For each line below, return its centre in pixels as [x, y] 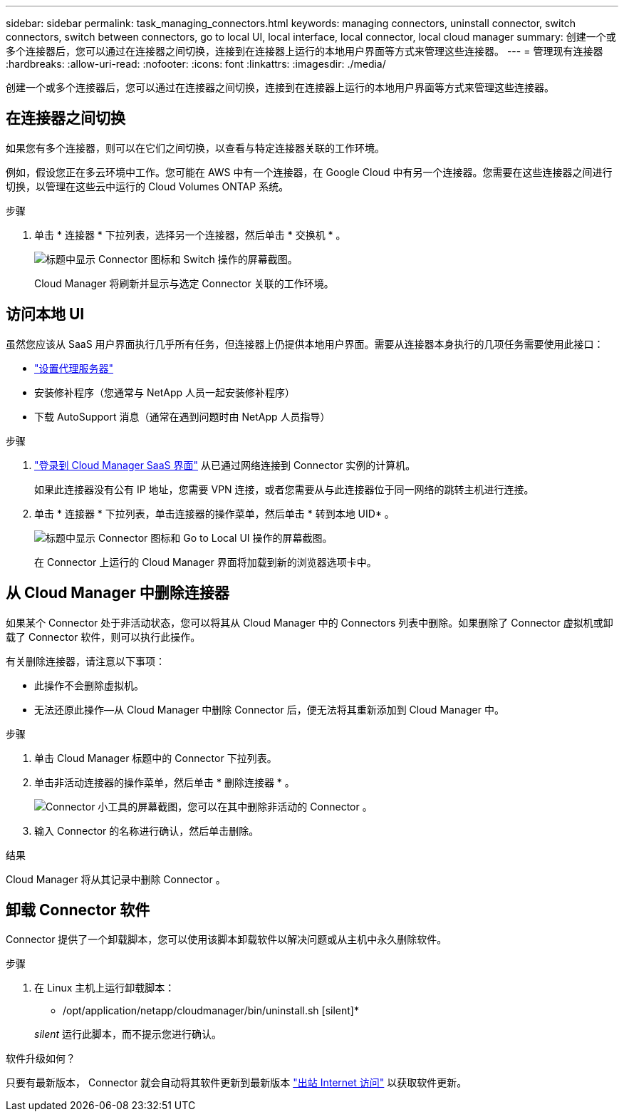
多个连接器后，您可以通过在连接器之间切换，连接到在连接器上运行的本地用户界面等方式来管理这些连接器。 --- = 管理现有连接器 [305, 51]
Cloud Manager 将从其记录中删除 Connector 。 [116, 879]
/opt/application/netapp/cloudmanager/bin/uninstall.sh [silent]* [211, 1011]
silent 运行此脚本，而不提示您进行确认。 [128, 1034]
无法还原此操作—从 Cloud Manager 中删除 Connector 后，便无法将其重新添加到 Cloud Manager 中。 [269, 709]
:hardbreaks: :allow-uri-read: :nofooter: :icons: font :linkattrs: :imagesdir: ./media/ [196, 64]
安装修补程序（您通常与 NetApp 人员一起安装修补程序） [165, 392]
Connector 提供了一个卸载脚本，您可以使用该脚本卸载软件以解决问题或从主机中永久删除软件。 [227, 940]
